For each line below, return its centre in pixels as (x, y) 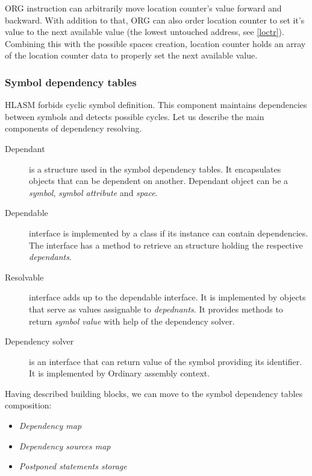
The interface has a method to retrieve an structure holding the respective (166, 245)
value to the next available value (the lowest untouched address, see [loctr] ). (145, 32)
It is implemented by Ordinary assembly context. (120, 373)
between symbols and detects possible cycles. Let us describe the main (135, 116)
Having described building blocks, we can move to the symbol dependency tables (154, 393)
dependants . (50, 257)
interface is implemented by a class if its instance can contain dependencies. (169, 233)
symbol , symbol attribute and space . (93, 192)
